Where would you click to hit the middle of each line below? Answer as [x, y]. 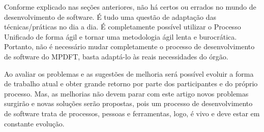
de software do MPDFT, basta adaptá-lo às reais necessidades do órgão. [116, 56]
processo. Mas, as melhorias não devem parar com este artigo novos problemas [126, 93]
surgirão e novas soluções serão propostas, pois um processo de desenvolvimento [128, 103]
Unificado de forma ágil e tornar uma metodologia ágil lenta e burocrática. [121, 36]
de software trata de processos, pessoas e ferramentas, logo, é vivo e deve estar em [132, 113]
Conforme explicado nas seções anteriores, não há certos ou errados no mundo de [130, 7]
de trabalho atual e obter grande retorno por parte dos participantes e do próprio [131, 84]
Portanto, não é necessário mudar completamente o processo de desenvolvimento [129, 46]
